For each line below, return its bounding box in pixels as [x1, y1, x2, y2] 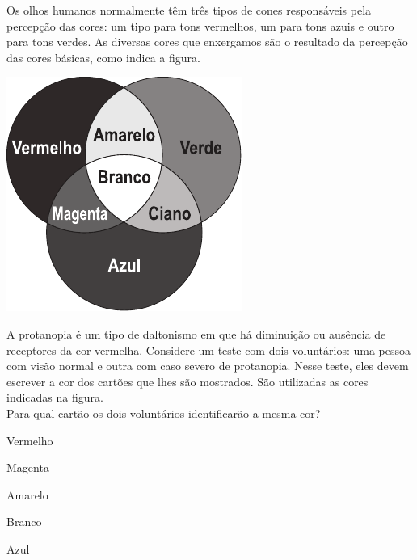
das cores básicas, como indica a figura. [6, 48, 200, 65]
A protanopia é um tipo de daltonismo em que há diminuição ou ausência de [6, 325, 386, 342]
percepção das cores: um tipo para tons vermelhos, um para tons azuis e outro [6, 17, 394, 34]
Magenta [6, 459, 49, 476]
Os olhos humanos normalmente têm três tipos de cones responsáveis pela [6, 2, 372, 18]
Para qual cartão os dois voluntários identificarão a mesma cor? [6, 404, 321, 421]
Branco [6, 513, 42, 530]
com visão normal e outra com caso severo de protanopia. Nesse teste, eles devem [6, 357, 409, 374]
